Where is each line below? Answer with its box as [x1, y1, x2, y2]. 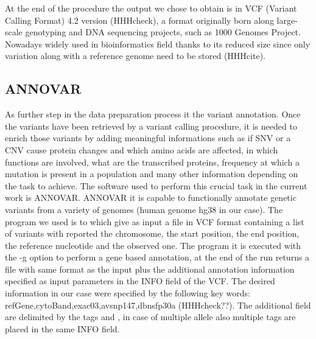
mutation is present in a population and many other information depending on [5, 167, 298, 180]
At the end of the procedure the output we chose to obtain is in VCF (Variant [5, 2, 297, 14]
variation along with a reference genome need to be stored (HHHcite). [5, 49, 265, 62]
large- [276, 13, 298, 26]
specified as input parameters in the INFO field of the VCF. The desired [5, 274, 275, 287]
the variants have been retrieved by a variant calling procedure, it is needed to [5, 119, 297, 132]
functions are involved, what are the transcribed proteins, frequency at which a [5, 155, 300, 168]
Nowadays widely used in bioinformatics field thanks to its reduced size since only [5, 37, 311, 50]
